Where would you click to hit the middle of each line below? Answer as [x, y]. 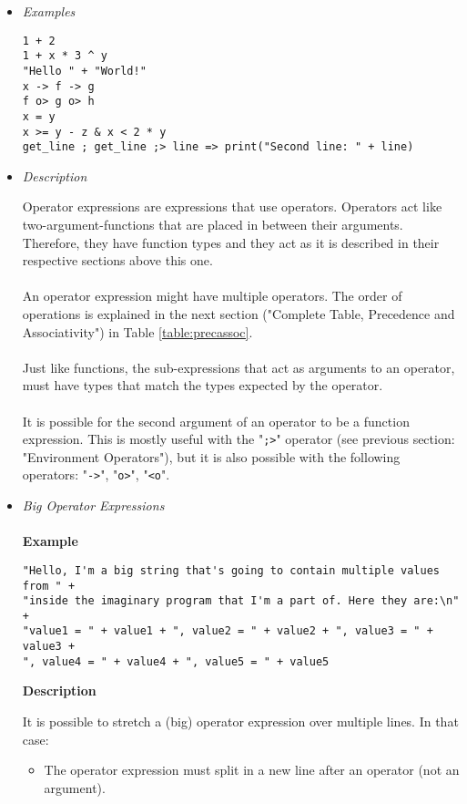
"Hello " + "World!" [84, 71]
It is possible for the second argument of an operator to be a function [216, 421]
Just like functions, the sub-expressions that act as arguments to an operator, [239, 367]
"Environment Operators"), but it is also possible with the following [211, 456]
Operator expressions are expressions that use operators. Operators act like [232, 206]
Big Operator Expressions [93, 505]
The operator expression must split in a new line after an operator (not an [252, 770]
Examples [49, 11]
